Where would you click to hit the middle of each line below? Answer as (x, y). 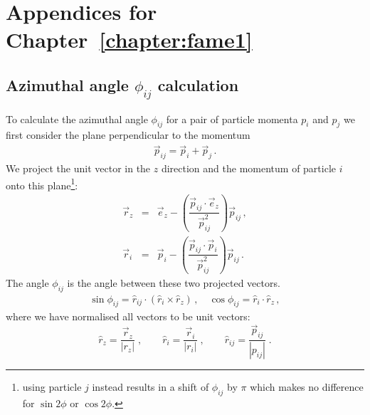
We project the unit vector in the (78, 168)
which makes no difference (307, 386)
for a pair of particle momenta (232, 119)
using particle (52, 386)
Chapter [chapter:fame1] (129, 40)
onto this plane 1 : (42, 184)
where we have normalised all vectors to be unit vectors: (128, 316)
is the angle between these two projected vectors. (174, 282)
